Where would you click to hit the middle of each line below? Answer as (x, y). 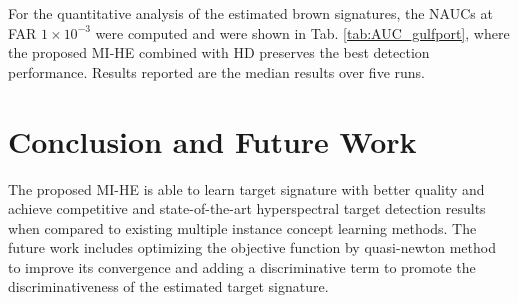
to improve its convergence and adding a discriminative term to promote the (242, 266)
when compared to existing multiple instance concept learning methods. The (242, 227)
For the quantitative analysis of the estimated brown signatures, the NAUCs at (250, 13)
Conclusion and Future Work (212, 140)
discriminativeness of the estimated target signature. (168, 286)
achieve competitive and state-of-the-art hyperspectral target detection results (247, 208)
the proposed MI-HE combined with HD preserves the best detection (219, 52)
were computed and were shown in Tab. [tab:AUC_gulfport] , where (302, 32)
